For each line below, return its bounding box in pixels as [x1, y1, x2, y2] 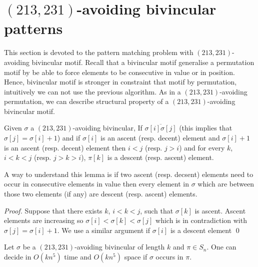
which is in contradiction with [155, 215, 247, 225]
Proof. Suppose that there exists [4, 205, 102, 215]
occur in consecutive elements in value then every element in [4, 178, 189, 189]
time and [64, 251, 91, 261]
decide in [4, 251, 31, 261]
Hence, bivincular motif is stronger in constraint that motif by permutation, [4, 76, 237, 87]
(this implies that [179, 122, 232, 133]
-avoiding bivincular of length [74, 241, 165, 252]
